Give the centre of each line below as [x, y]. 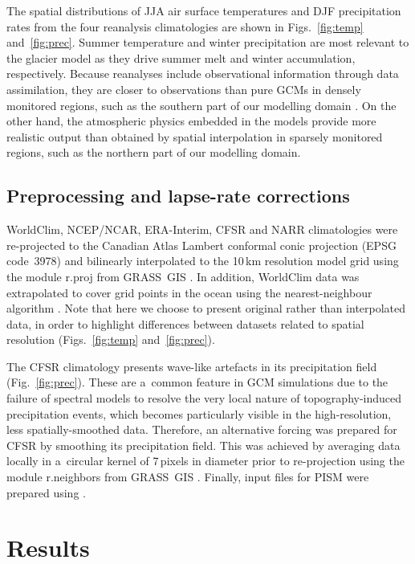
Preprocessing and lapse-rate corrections [178, 196]
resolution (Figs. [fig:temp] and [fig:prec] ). [111, 339]
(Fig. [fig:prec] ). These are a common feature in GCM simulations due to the [197, 382]
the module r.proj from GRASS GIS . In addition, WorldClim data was [183, 276]
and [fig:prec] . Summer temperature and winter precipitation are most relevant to [208, 42]
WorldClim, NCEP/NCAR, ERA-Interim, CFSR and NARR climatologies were [202, 229]
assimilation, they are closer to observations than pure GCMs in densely [184, 89]
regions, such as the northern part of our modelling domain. [154, 152]
